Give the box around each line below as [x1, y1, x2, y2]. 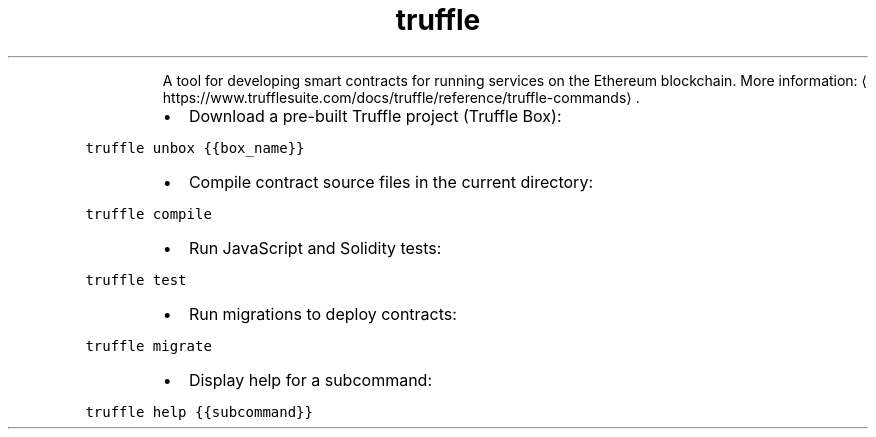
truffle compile [85, 205, 212, 222]
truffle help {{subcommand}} [85, 403, 313, 420]
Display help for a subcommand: [188, 369, 432, 390]
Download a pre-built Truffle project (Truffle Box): [188, 105, 562, 126]
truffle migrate [85, 337, 212, 354]
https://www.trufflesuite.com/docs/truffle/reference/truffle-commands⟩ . [162, 88, 640, 106]
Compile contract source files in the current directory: [188, 171, 593, 192]
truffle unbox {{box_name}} [85, 139, 305, 156]
